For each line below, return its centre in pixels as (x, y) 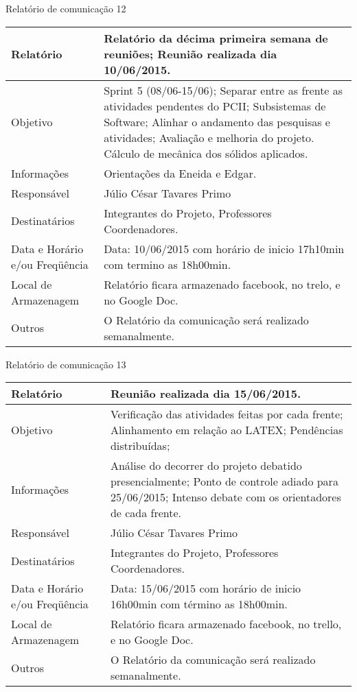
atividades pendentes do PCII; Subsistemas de (215, 106)
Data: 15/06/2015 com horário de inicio (206, 588)
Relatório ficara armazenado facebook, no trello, (226, 624)
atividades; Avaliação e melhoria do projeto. (209, 137)
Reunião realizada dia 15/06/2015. (206, 394)
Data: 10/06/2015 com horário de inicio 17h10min (224, 248)
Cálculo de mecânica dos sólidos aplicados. (206, 153)
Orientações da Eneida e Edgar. (180, 173)
